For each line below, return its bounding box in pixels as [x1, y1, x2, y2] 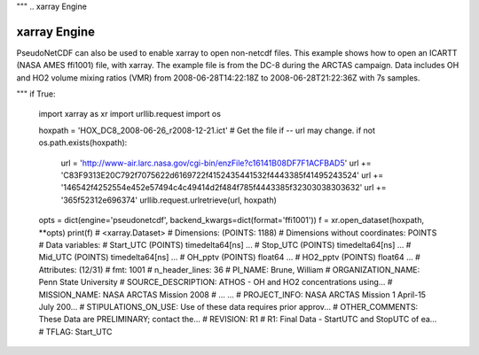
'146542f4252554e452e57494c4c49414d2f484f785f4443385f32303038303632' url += [60, 182, 387, 193]
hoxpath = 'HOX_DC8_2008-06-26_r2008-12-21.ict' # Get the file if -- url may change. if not [38, 125, 376, 135]
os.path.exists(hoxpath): [38, 137, 128, 148]
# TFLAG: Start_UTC [38, 326, 113, 336]
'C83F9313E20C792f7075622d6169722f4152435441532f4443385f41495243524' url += [60, 170, 384, 181]
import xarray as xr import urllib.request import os [38, 109, 222, 120]
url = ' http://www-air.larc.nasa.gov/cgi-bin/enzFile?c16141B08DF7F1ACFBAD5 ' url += [60, 158, 372, 168]
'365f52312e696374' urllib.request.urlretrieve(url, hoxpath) [60, 195, 277, 205]
